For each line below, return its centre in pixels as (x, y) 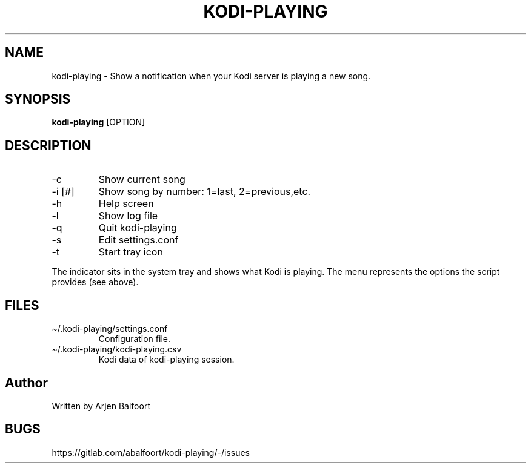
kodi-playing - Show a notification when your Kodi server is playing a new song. (211, 76)
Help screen (126, 204)
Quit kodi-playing (138, 228)
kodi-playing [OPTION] (99, 122)
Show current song (142, 180)
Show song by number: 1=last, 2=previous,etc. (205, 192)
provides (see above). (95, 282)
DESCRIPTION (48, 145)
